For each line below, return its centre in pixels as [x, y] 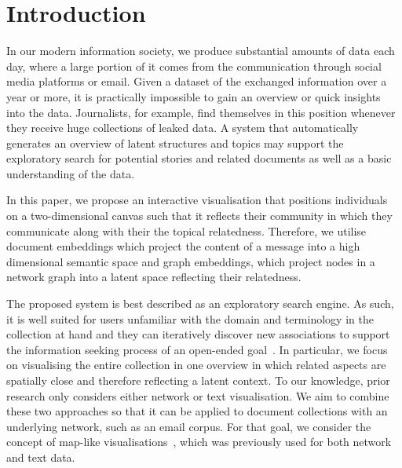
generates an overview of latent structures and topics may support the [175, 143]
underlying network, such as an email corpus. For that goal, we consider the [189, 426]
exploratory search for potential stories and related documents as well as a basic [199, 158]
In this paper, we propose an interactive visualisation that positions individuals [197, 200]
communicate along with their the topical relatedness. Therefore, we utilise [186, 230]
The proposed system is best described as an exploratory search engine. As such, [200, 303]
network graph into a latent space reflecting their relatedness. [154, 277]
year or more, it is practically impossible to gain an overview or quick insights [194, 96]
